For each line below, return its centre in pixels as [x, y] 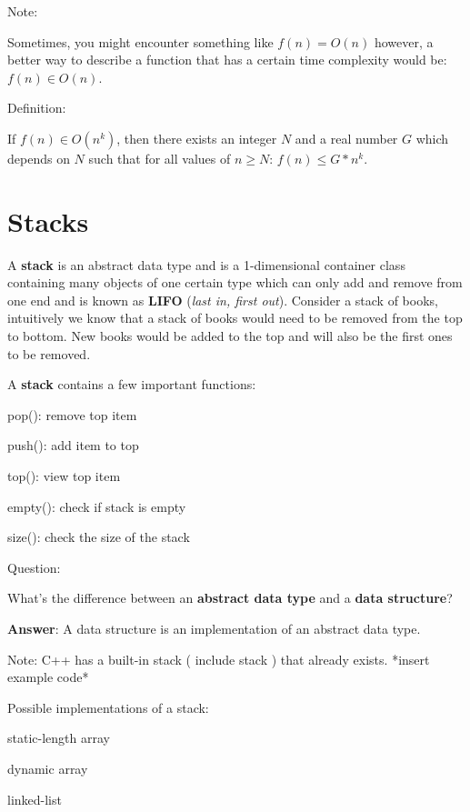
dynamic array [48, 768]
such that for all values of [160, 158]
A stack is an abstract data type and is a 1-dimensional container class [206, 264]
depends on [39, 158]
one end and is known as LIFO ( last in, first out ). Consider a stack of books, [223, 300]
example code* [48, 677]
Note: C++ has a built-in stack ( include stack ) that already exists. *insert [219, 659]
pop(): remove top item [72, 414]
